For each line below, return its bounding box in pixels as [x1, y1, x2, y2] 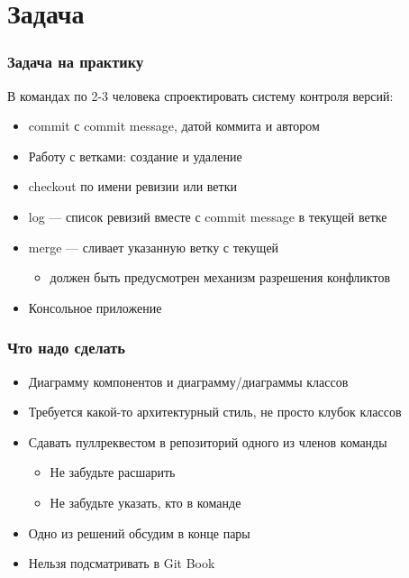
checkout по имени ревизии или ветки [28, 177, 237, 196]
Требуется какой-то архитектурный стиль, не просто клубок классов [28, 402, 402, 421]
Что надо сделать [7, 336, 126, 359]
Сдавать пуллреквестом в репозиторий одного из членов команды [28, 432, 387, 451]
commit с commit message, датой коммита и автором [28, 116, 320, 135]
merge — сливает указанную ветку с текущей [28, 237, 279, 256]
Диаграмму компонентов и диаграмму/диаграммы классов [28, 372, 349, 390]
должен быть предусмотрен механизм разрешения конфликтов [50, 268, 390, 287]
